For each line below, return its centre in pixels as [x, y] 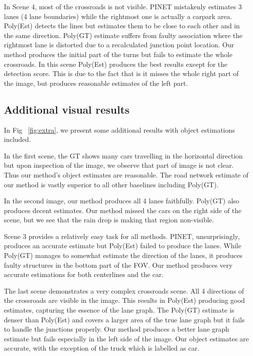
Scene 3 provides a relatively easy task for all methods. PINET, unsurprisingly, [122, 236]
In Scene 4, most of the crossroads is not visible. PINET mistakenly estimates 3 [123, 6]
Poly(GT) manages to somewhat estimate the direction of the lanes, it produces [123, 255]
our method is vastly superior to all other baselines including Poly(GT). [111, 184]
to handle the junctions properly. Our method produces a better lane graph [117, 329]
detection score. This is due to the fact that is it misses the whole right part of [121, 73]
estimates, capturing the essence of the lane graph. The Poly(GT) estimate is [119, 310]
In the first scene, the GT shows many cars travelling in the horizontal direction [123, 155]
